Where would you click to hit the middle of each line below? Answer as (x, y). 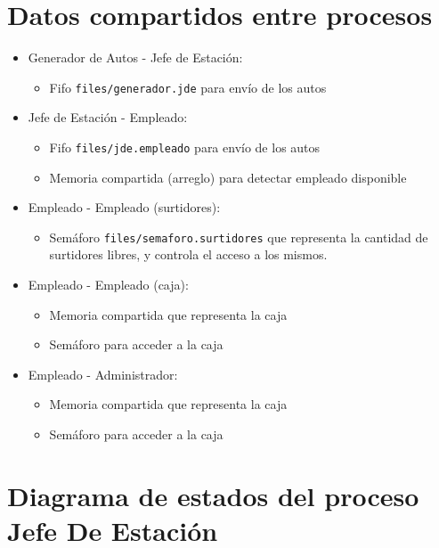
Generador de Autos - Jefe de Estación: (135, 57)
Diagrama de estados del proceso (213, 495)
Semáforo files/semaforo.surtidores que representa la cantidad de (239, 237)
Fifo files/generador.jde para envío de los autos (188, 87)
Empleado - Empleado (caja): (108, 285)
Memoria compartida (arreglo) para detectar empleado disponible (228, 177)
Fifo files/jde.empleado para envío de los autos (185, 147)
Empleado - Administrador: (103, 374)
